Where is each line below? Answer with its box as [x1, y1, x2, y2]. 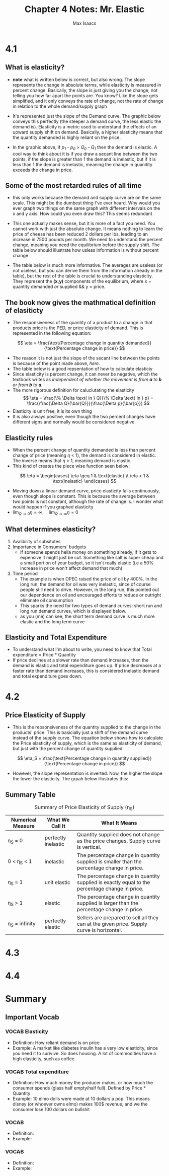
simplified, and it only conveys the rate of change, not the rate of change [12, 98, 163, 104]
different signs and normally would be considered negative [12, 419, 135, 425]
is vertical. [77, 844, 102, 851]
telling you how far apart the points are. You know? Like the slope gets [12, 92, 158, 99]
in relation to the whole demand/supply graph [12, 103, 107, 109]
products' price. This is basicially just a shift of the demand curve [12, 729, 148, 736]
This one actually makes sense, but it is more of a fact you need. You [12, 220, 156, 227]
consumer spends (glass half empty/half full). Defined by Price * [12, 1085, 146, 1091]
